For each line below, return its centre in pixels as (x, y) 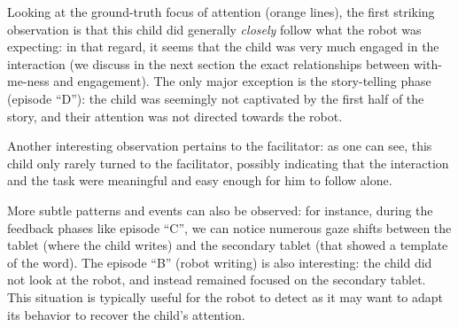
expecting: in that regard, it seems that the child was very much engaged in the (223, 47)
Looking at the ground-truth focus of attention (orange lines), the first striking (221, 12)
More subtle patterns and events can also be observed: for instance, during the (220, 210)
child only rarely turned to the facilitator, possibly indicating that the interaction (228, 163)
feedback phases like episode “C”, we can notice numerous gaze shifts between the (229, 227)
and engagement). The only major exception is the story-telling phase (242, 81)
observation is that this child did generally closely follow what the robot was (214, 29)
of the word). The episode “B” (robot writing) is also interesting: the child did (220, 262)
